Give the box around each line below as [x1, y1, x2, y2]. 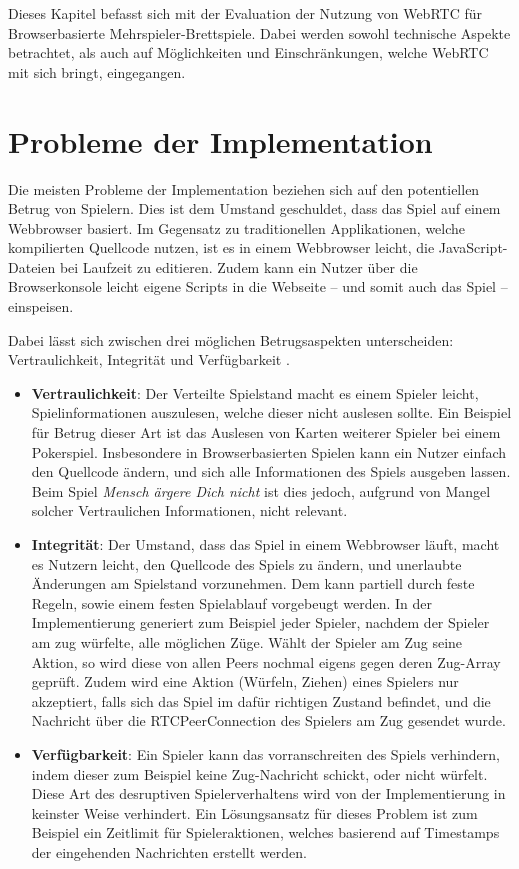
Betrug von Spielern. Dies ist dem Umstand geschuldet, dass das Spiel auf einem [8, 198, 501, 219]
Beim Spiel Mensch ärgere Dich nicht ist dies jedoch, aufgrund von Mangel [31, 480, 491, 501]
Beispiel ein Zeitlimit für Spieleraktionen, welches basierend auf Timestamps [31, 822, 500, 843]
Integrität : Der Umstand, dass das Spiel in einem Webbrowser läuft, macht [31, 534, 500, 554]
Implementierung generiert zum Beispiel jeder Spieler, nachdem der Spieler [31, 612, 490, 633]
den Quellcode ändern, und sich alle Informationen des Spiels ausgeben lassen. [31, 461, 511, 482]
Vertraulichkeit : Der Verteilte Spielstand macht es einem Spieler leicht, [31, 382, 479, 403]
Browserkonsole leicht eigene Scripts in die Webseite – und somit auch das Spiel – [8, 276, 508, 297]
